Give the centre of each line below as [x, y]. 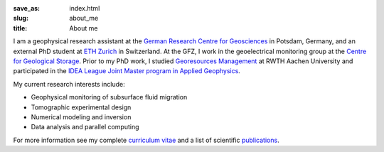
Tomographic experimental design [81, 107]
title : [20, 28]
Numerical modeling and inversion [81, 116]
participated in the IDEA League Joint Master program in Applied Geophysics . [127, 71]
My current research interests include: [69, 84]
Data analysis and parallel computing [85, 127]
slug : [21, 18]
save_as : [27, 8]
